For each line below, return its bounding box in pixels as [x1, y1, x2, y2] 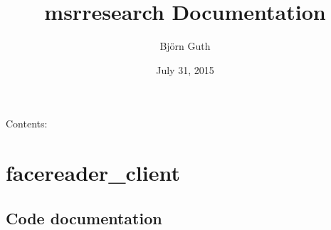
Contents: [6, 116, 48, 131]
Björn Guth [159, 38, 211, 53]
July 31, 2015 [156, 62, 214, 77]
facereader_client [6, 158, 180, 187]
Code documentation [6, 207, 162, 229]
